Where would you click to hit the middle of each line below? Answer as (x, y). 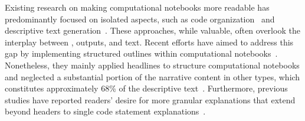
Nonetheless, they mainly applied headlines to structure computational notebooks (152, 65)
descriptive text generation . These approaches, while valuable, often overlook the (152, 30)
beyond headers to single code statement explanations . (105, 111)
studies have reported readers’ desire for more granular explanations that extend (150, 99)
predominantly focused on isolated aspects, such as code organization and (140, 19)
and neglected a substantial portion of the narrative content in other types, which (152, 76)
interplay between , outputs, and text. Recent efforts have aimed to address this (149, 42)
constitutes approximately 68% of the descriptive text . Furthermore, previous (146, 88)
